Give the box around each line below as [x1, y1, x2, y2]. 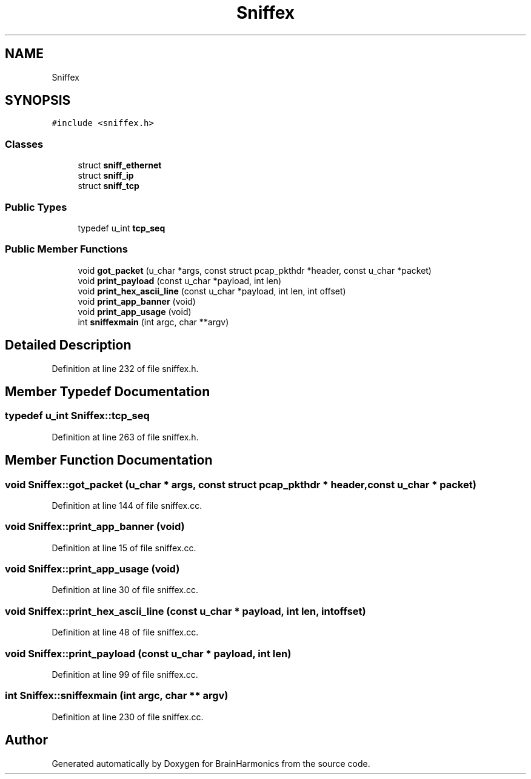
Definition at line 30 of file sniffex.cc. [52, 585, 198, 595]
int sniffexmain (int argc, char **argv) [78, 316, 229, 327]
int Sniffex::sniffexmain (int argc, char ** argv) [5, 689, 229, 702]
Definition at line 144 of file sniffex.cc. [52, 500, 202, 511]
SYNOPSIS [5, 93, 71, 108]
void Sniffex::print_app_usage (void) [5, 563, 180, 575]
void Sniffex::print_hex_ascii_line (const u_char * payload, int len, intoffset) [5, 605, 366, 617]
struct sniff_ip [78, 170, 134, 181]
